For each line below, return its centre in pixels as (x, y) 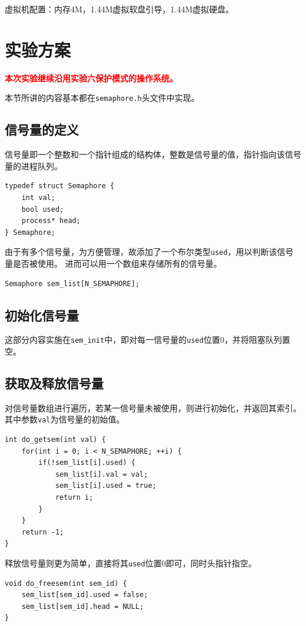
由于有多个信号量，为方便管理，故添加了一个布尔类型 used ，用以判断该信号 (149, 252)
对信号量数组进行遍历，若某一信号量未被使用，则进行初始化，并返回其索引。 (153, 407)
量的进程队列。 (34, 165)
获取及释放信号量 (54, 383)
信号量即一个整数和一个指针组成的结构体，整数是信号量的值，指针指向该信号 (153, 154)
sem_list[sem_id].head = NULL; (83, 606)
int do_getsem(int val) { (55, 440)
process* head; (51, 221)
